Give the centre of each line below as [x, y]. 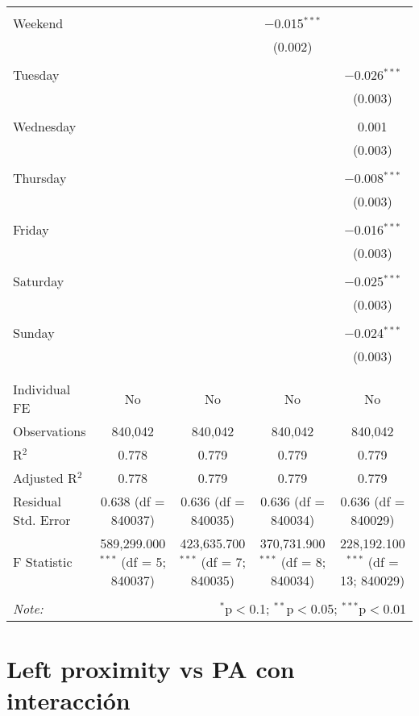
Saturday [39, 281]
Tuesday [36, 75]
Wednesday [45, 126]
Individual [42, 389]
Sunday [34, 333]
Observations [50, 431]
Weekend [38, 23]
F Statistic [43, 562]
